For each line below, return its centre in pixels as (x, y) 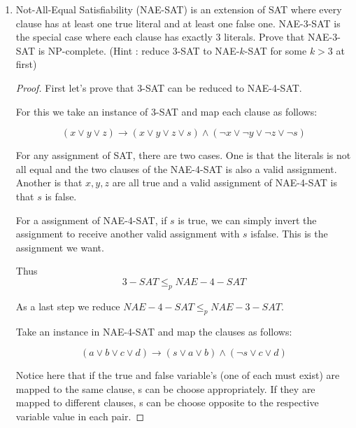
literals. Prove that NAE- (278, 37)
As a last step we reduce (68, 306)
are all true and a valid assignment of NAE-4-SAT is (225, 182)
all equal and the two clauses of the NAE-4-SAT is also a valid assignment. (176, 168)
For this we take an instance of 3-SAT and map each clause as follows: (166, 111)
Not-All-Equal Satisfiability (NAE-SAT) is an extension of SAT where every (179, 9)
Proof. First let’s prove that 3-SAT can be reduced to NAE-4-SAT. (159, 87)
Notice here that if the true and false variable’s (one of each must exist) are (178, 375)
